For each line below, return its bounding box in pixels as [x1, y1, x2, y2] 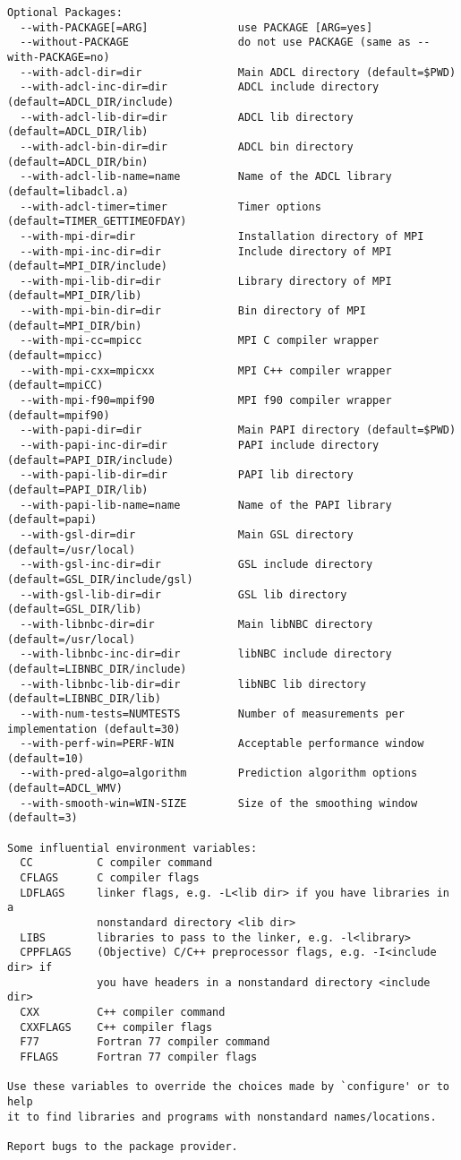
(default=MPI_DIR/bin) [7, 319, 142, 332]
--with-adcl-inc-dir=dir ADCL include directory [20, 81, 380, 94]
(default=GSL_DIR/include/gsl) [7, 572, 193, 586]
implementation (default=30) [7, 722, 181, 735]
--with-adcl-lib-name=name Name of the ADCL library [20, 170, 392, 184]
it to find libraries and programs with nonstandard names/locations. [7, 1110, 437, 1123]
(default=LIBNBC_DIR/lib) [7, 692, 161, 706]
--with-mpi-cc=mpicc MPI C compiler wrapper [20, 334, 380, 348]
